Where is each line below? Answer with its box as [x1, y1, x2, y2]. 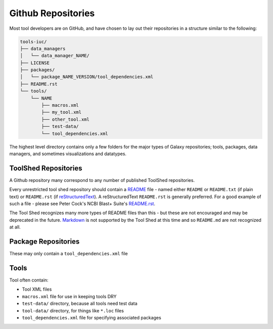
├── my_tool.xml [41, 109, 82, 115]
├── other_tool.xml [41, 116, 89, 122]
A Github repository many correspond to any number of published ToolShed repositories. [9, 177, 195, 183]
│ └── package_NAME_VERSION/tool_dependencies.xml [20, 74, 154, 80]
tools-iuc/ [20, 38, 47, 44]
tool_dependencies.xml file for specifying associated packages [22, 315, 161, 320]
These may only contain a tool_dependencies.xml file [9, 251, 128, 257]
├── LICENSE [20, 60, 50, 66]
